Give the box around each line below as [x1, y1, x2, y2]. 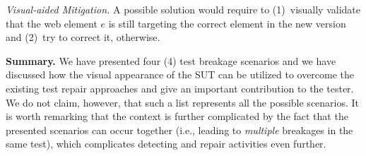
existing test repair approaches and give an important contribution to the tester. [6, 80, 354, 95]
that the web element [6, 16, 98, 30]
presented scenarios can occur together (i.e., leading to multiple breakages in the [6, 122, 353, 137]
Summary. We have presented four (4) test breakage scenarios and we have [6, 53, 336, 68]
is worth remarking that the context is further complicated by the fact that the [6, 109, 348, 124]
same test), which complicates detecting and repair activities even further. [6, 136, 326, 151]
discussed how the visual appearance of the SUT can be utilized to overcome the [6, 67, 355, 82]
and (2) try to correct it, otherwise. [6, 30, 160, 44]
